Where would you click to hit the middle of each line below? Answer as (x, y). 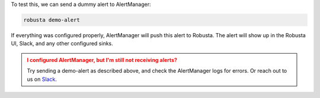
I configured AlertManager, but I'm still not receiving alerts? (102, 60)
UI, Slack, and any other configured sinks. (62, 44)
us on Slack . (42, 79)
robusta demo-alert (52, 20)
